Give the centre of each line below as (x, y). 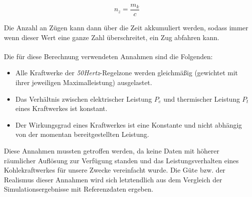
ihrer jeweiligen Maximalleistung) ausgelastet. (84, 82)
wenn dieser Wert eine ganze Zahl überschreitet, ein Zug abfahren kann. (112, 37)
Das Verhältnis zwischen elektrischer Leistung (84, 98)
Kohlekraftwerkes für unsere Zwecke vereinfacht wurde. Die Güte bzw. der (115, 170)
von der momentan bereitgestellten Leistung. (82, 134)
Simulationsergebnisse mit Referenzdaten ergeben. (79, 189)
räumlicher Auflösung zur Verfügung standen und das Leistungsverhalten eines (121, 160)
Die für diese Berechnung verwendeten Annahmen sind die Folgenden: (108, 56)
